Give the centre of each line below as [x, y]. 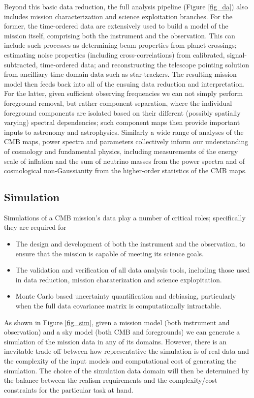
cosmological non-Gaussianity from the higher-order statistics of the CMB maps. [126, 170]
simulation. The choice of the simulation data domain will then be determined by [127, 370]
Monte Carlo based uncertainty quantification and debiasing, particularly [126, 296]
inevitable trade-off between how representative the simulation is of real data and [127, 351]
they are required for [35, 227]
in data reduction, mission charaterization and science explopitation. [119, 279]
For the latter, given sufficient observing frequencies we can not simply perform [124, 93]
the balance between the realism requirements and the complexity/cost [111, 380]
